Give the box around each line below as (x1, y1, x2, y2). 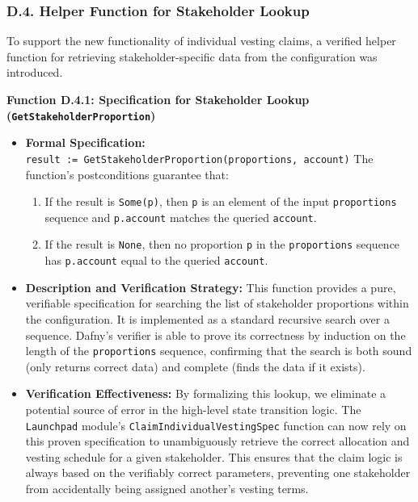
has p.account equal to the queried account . (44, 252, 268, 269)
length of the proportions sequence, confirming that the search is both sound (25, 342, 412, 359)
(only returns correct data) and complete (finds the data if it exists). (25, 358, 365, 374)
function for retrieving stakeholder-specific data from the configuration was (6, 48, 378, 65)
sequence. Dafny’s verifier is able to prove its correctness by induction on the (25, 326, 406, 343)
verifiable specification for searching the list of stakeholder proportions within (25, 295, 409, 312)
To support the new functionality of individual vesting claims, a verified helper (6, 32, 396, 49)
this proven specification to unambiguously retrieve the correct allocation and (25, 433, 410, 450)
